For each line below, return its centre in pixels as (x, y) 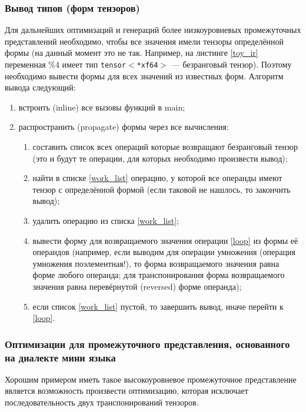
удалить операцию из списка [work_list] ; (106, 220)
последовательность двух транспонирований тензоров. (102, 402)
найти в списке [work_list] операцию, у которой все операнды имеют (157, 178)
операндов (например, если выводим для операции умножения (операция (164, 252)
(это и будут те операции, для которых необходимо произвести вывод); (160, 158)
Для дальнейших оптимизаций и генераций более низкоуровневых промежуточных (153, 30)
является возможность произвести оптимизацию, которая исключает (127, 391)
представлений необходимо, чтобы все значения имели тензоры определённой (144, 41)
